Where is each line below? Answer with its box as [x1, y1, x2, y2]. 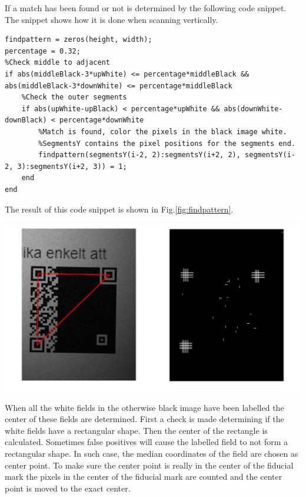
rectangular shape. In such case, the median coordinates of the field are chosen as [5, 447, 298, 460]
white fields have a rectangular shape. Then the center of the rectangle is [5, 424, 268, 436]
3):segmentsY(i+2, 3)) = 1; [17, 162, 127, 171]
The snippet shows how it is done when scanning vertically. [5, 13, 218, 25]
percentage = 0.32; [5, 47, 81, 55]
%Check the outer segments [21, 93, 127, 102]
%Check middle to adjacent [5, 58, 110, 67]
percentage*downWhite [59, 116, 144, 125]
